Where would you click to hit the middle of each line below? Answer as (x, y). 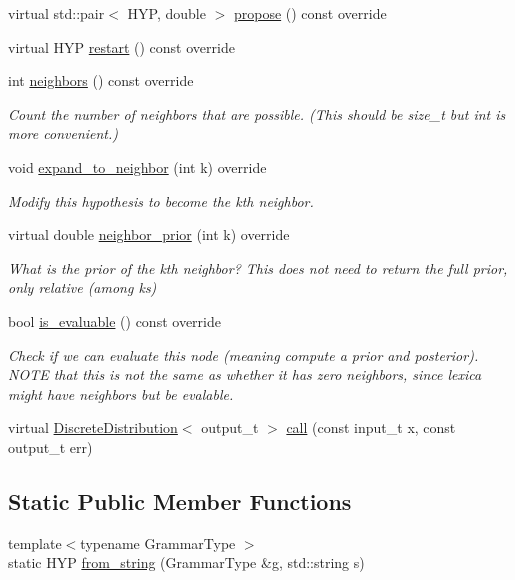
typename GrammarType (158, 542)
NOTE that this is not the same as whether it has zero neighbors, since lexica (245, 374)
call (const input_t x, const (371, 427)
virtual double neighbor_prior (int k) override (149, 234)
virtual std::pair (56, 13)
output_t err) (50, 446)
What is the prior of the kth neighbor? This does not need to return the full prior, (258, 267)
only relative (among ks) (82, 287)
